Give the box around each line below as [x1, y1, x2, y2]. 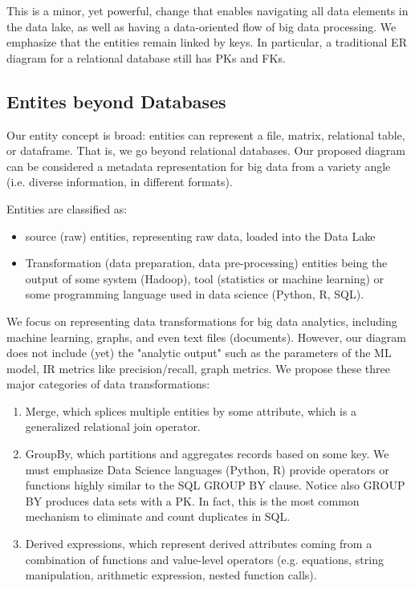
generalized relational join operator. [25, 418, 201, 435]
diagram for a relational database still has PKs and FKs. [6, 49, 286, 66]
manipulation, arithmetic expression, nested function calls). [25, 567, 317, 583]
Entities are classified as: [6, 200, 128, 217]
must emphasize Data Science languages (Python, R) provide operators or [25, 461, 389, 477]
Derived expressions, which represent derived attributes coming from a [25, 535, 372, 552]
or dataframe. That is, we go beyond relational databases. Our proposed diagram [6, 142, 405, 159]
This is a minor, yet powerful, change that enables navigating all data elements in [6, 2, 409, 18]
